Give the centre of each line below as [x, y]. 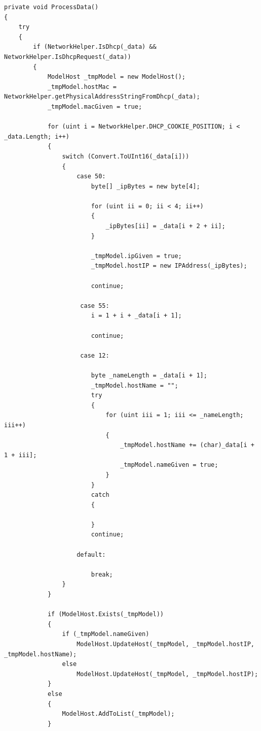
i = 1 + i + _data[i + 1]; [136, 316]
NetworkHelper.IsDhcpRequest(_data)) [68, 57]
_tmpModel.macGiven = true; [95, 106]
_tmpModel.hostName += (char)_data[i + [187, 445]
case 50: [91, 177]
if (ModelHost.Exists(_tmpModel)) [105, 614]
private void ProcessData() [51, 7]
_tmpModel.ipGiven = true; [136, 256]
